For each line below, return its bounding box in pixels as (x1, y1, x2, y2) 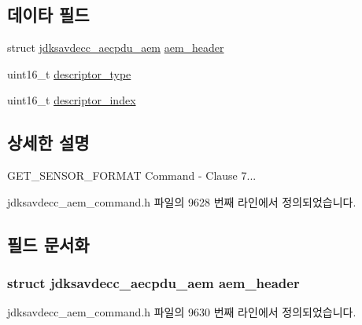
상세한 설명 (7, 130, 90, 155)
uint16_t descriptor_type (7, 65, 131, 82)
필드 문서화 (7, 232, 90, 256)
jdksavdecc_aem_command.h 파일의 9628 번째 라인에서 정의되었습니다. (7, 193, 356, 210)
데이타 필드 (7, 2, 90, 27)
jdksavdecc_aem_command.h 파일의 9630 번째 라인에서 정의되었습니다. (7, 304, 356, 320)
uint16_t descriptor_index (7, 92, 136, 108)
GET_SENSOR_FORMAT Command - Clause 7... (7, 167, 257, 184)
